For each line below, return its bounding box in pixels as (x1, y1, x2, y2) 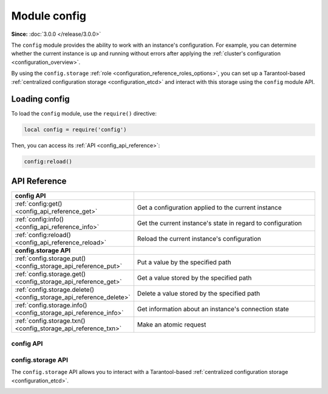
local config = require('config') (24, 126, 127, 133)
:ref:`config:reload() (15, 230, 71, 239)
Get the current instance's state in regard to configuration (137, 219, 302, 227)
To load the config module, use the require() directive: (11, 110, 157, 117)
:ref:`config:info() (15, 215, 64, 223)
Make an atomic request (137, 320, 207, 328)
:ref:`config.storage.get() (15, 269, 86, 278)
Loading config (11, 94, 70, 105)
